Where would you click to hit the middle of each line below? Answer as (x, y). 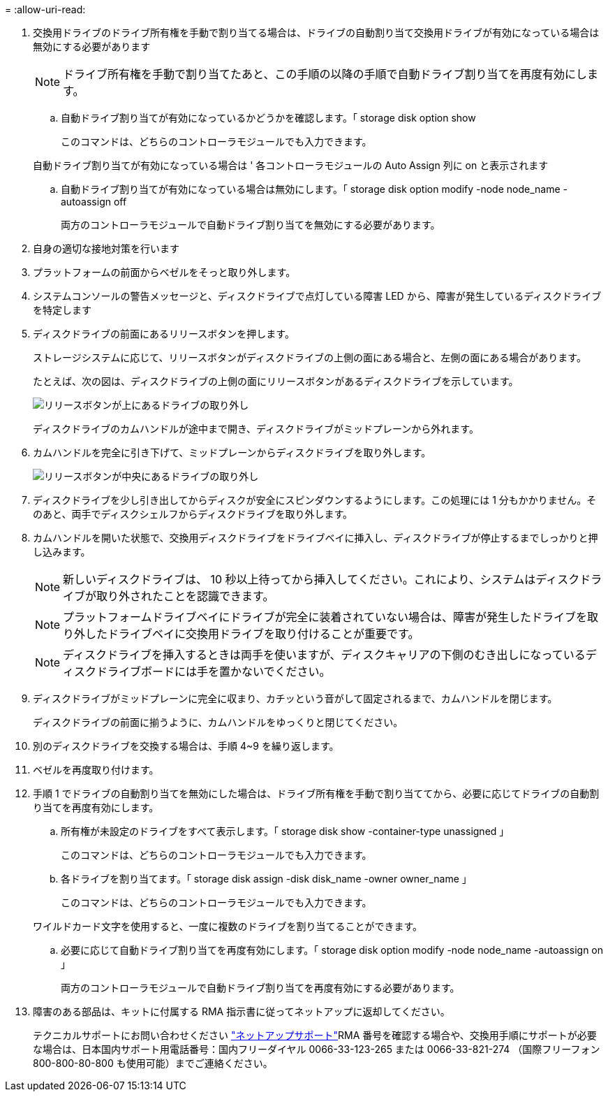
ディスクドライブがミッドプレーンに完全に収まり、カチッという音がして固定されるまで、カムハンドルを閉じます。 (295, 698)
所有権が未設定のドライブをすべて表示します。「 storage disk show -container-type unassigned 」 (285, 831)
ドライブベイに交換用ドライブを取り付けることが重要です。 (264, 634)
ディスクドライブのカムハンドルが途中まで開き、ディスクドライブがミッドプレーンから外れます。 (256, 429)
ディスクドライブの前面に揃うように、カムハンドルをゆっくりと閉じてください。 (218, 722)
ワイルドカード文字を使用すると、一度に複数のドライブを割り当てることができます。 (228, 926)
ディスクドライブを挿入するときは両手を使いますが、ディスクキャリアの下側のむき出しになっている (324, 655)
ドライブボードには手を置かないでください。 (214, 671)
